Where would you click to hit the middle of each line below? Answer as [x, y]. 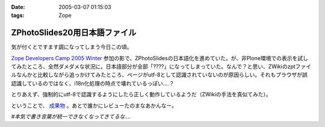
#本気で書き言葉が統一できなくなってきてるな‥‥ [71, 117]
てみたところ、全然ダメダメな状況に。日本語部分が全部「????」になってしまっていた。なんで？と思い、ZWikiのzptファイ [161, 67]
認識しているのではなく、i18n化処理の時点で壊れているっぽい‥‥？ [93, 83]
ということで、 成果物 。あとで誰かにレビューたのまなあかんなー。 [94, 105]
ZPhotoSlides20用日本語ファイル [74, 33]
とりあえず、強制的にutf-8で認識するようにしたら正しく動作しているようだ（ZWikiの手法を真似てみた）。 [141, 94]
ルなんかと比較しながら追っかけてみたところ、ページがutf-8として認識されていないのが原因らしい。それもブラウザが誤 [159, 75]
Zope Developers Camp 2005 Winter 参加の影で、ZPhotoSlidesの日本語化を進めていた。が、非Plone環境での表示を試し [159, 58]
